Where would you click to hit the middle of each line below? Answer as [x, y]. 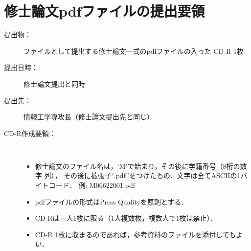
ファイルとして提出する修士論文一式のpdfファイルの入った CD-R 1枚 [134, 51]
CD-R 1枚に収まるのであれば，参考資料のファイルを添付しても [135, 234]
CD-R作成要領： [30, 133]
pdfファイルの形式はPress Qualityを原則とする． [112, 201]
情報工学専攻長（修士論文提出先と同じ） [89, 117]
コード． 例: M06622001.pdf [92, 185]
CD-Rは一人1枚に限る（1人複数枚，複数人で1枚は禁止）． [126, 218]
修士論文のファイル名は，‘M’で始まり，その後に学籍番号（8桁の [137, 166]
